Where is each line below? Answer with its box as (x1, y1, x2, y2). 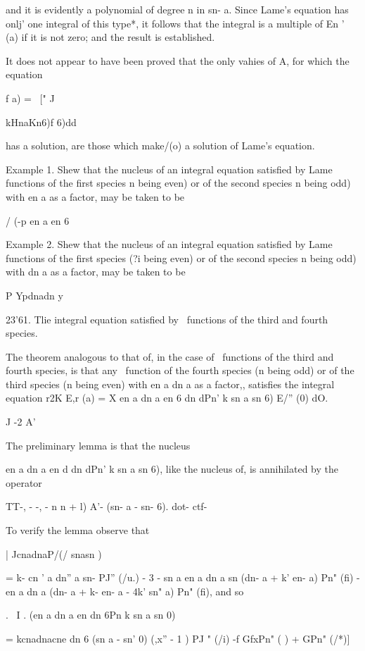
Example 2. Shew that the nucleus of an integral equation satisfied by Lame (6, 237, 333, 252)
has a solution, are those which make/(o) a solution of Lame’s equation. (6, 138, 315, 153)
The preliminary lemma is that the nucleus (6, 438, 191, 452)
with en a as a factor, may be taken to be (6, 189, 185, 204)
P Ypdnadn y (6, 287, 63, 302)
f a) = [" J (6, 90, 55, 105)
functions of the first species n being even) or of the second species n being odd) (6, 175, 351, 190)
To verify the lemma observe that (6, 523, 150, 538)
